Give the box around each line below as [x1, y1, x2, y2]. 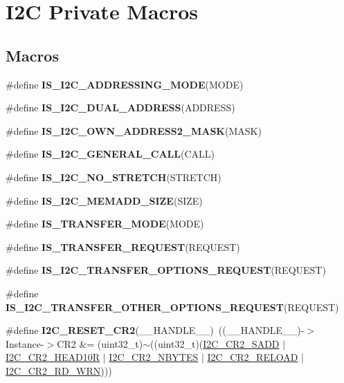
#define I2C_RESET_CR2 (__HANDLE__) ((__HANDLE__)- [6, 323, 305, 337]
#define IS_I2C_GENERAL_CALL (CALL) [6, 147, 215, 161]
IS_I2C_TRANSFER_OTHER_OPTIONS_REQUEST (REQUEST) [6, 299, 339, 314]
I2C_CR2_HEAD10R [6, 350, 100, 364]
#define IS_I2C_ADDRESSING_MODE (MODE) [6, 77, 244, 91]
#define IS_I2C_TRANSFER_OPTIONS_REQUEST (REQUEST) [6, 263, 326, 277]
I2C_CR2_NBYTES [109, 350, 199, 364]
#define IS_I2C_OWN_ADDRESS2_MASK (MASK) [6, 123, 262, 138]
